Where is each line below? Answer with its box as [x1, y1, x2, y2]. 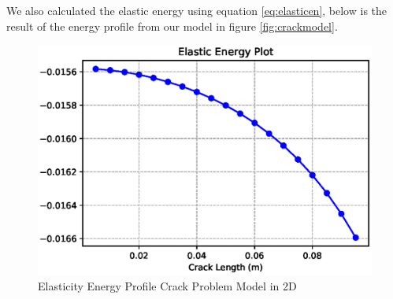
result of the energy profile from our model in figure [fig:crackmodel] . [6, 17, 338, 34]
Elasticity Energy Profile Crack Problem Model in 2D [38, 277, 297, 293]
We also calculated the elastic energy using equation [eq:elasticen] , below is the [6, 2, 387, 18]
